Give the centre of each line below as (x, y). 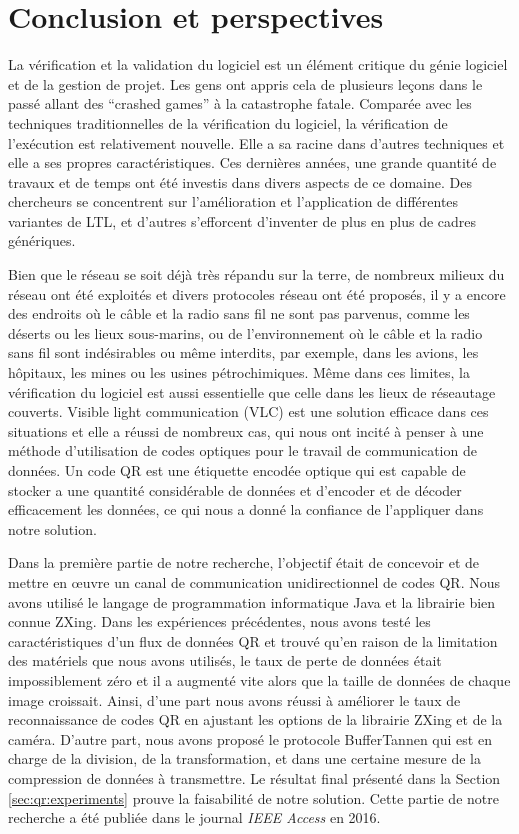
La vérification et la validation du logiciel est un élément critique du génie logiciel (258, 64)
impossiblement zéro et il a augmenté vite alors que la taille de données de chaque (259, 679)
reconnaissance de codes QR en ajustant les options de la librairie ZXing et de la (255, 719)
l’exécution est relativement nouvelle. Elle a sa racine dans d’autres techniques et (256, 142)
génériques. (42, 240)
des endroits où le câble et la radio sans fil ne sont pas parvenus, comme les (239, 313)
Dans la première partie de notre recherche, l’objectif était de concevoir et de (244, 562)
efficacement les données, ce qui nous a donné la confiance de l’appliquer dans (246, 509)
